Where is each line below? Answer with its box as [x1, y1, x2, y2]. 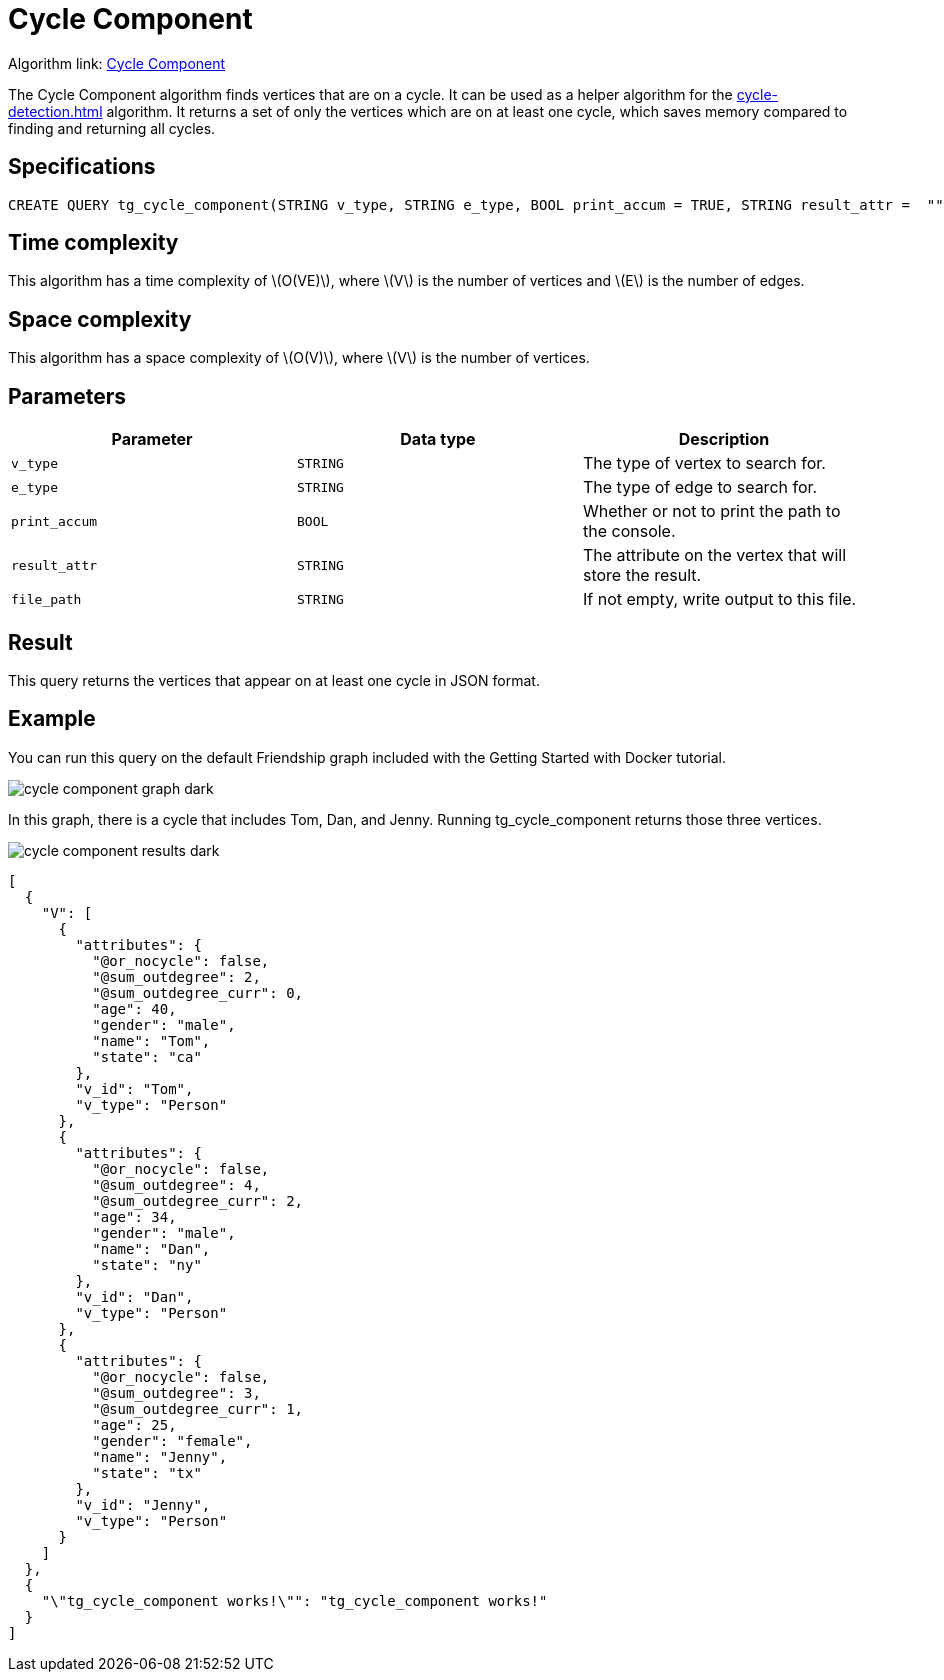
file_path [11, 591, 82, 607]
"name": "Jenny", [92, 1448, 228, 1465]
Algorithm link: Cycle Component [8, 54, 226, 72]
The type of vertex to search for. [582, 453, 826, 474]
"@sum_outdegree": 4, [92, 1176, 261, 1193]
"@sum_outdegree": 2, [92, 968, 261, 985]
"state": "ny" [92, 1256, 202, 1273]
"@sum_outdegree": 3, [92, 1384, 261, 1401]
